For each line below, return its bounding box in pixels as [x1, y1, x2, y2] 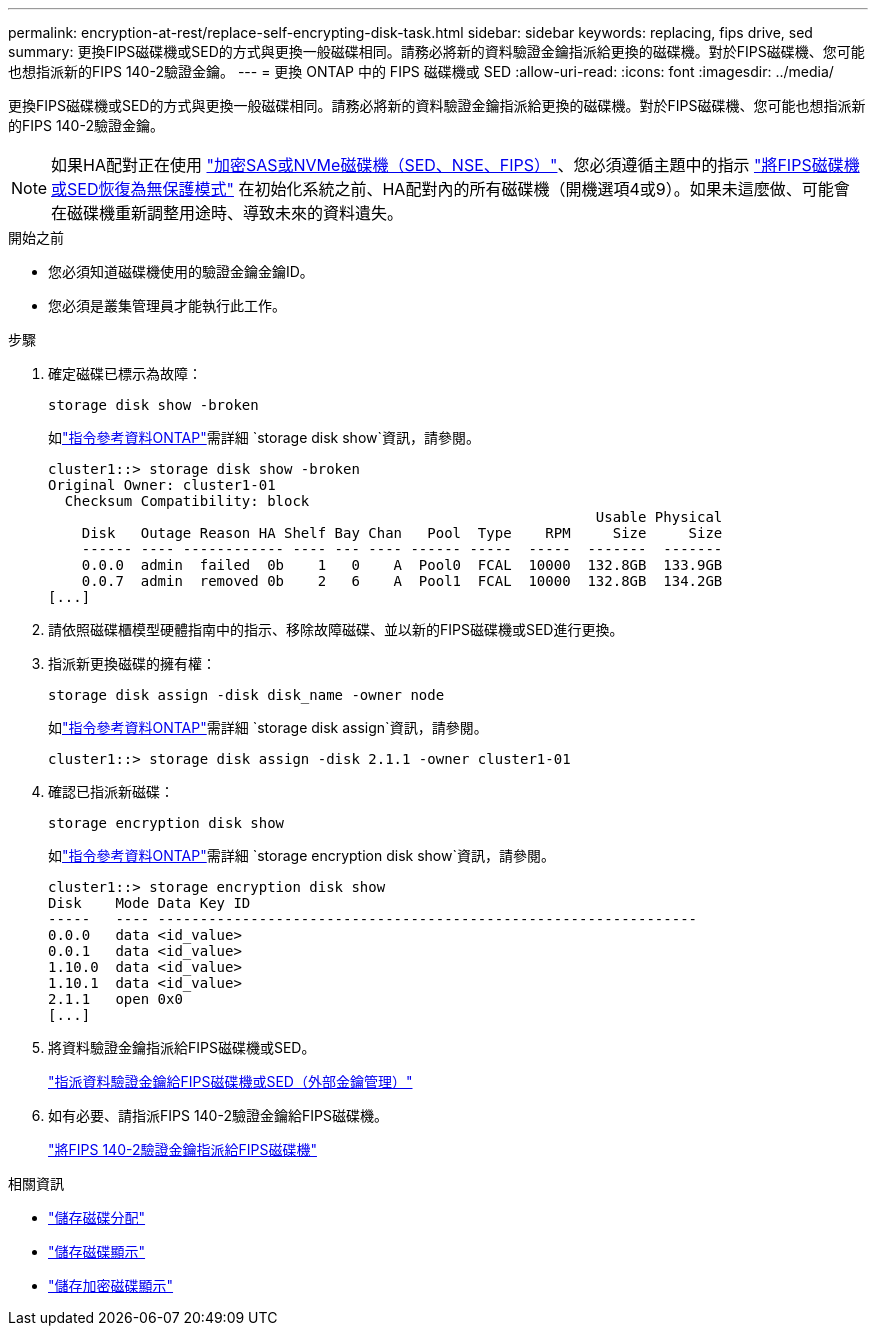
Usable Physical [595, 509, 723, 525]
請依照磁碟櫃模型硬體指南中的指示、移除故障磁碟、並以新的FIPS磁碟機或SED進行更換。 [48, 621, 624, 638]
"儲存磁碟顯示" [48, 1243, 146, 1260]
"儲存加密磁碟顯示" [48, 1277, 174, 1294]
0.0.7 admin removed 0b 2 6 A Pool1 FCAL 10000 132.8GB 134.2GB [81, 573, 723, 589]
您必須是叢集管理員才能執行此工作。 [48, 297, 286, 314]
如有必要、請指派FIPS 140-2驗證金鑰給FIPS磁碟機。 [48, 1107, 388, 1124]
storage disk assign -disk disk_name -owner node [48, 687, 445, 703]
